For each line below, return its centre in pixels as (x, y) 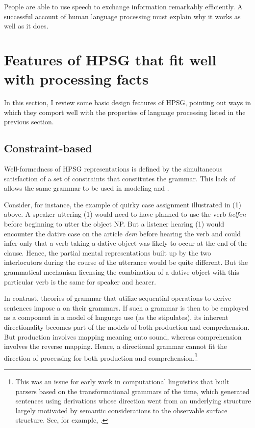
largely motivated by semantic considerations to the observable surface (121, 410)
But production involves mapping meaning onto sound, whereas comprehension (123, 336)
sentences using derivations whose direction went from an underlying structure (133, 401)
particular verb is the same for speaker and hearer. (80, 281)
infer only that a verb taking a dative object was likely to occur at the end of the (126, 243)
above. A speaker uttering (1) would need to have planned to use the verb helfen (125, 214)
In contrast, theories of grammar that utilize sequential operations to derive (118, 298)
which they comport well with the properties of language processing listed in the (125, 112)
